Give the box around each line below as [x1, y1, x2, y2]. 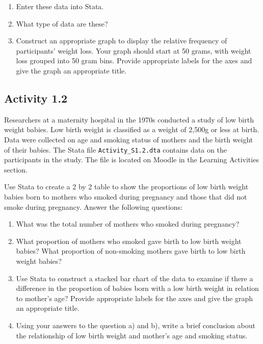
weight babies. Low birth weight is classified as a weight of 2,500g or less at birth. [4, 124, 259, 135]
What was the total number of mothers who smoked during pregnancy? [16, 218, 240, 229]
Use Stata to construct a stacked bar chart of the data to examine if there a [16, 273, 253, 283]
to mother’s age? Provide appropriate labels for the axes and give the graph [16, 292, 253, 303]
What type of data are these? [16, 18, 108, 29]
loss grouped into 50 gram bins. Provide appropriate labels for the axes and [16, 55, 252, 66]
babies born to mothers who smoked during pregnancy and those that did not [4, 191, 247, 202]
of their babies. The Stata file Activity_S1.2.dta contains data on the [4, 144, 227, 155]
